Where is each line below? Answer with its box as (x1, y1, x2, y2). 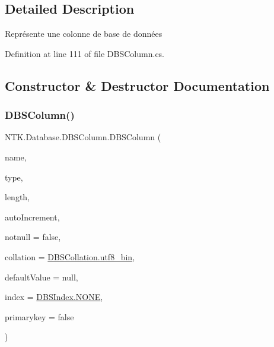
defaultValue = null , (5, 270, 78, 283)
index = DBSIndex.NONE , (5, 291, 103, 303)
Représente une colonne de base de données (5, 27, 163, 40)
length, (5, 191, 30, 203)
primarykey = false (5, 310, 74, 323)
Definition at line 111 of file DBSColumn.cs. (5, 47, 165, 59)
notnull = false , (5, 231, 61, 243)
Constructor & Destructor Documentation (5, 76, 270, 94)
